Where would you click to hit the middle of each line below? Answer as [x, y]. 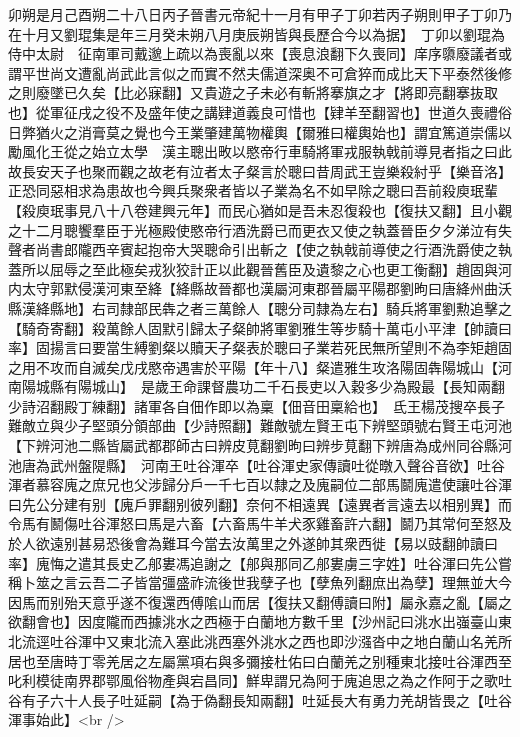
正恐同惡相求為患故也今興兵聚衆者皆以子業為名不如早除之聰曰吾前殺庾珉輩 [253, 190]
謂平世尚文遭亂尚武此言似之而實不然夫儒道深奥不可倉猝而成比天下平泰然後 [253, 72]
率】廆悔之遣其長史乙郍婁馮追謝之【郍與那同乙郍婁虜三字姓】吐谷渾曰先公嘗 [260, 562]
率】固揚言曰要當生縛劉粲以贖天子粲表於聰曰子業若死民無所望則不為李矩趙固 [260, 347]
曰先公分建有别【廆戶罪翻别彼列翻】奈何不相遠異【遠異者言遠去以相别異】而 [260, 503]
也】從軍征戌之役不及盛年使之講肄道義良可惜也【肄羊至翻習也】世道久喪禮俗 [260, 111]
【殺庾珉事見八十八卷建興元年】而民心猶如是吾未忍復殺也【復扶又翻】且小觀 [260, 209]
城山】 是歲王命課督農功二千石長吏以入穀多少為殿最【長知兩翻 [298, 386]
